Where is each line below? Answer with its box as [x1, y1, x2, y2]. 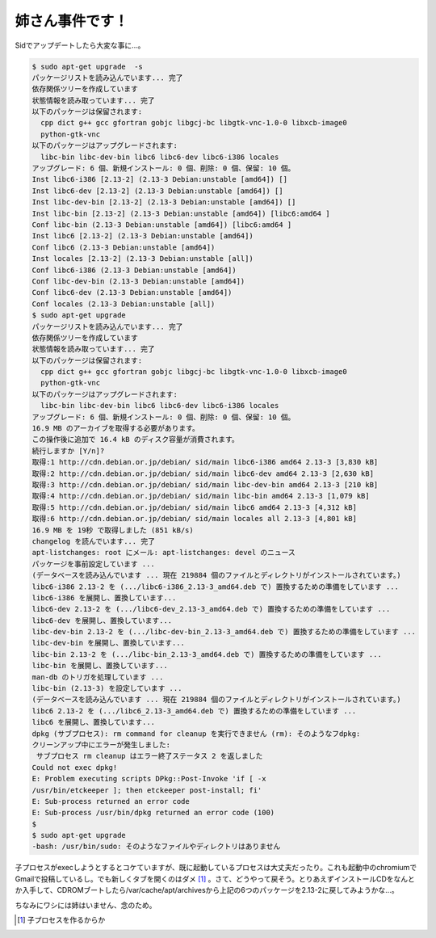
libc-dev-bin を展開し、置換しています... [31, 638, 186, 648]
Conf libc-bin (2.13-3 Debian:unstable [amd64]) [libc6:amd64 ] [31, 221, 292, 229]
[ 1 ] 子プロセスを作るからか [17, 915, 106, 925]
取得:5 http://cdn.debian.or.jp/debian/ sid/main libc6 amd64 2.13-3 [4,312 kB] [31, 503, 357, 512]
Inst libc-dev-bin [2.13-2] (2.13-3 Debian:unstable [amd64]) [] [31, 198, 296, 207]
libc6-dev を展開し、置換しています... [31, 616, 173, 625]
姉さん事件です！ [15, 12, 129, 30]
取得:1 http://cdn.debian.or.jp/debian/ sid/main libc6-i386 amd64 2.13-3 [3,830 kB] [31, 457, 379, 467]
